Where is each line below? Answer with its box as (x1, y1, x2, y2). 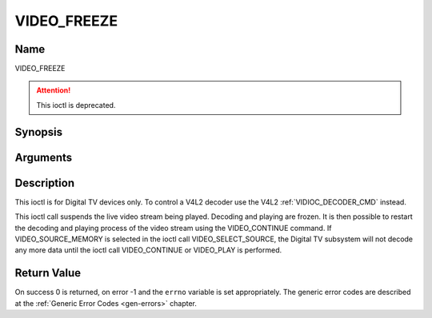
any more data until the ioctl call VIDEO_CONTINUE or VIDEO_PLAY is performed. (14, 245, 282, 255)
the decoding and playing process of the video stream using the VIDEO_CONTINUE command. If (14, 223, 332, 233)
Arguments (14, 150, 73, 164)
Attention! (36, 85, 71, 95)
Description (14, 176, 75, 189)
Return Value (14, 266, 82, 280)
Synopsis (14, 125, 63, 139)
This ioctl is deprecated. (36, 100, 116, 109)
